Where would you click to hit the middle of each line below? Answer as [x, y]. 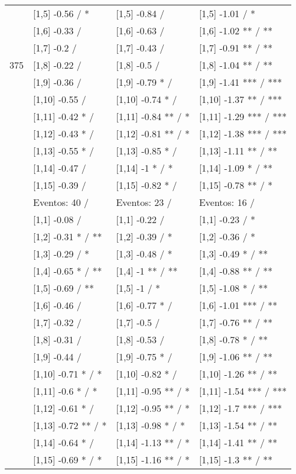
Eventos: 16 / [227, 202]
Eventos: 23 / [144, 202]
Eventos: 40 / [61, 202]
